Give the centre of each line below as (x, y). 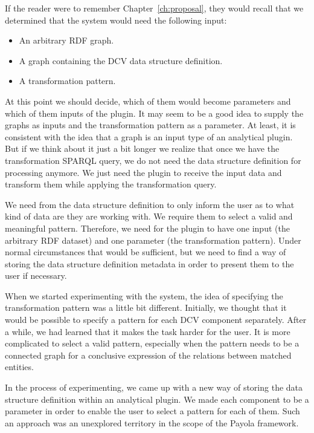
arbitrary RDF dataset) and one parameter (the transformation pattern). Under (153, 240)
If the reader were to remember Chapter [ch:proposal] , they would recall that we (154, 8)
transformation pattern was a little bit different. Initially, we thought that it (146, 308)
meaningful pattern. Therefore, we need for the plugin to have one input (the (147, 228)
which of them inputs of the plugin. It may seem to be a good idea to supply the (154, 113)
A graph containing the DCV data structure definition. (121, 60)
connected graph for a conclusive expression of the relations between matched (148, 355)
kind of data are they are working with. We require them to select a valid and (149, 216)
